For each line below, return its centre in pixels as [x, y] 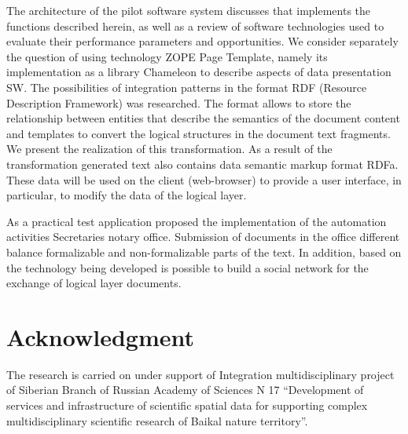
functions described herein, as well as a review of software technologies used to [195, 26]
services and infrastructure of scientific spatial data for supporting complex [187, 405]
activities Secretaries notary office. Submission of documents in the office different [203, 237]
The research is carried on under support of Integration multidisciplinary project [200, 374]
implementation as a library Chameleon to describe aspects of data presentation [199, 72]
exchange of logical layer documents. [94, 283]
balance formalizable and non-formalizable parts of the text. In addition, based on [204, 252]
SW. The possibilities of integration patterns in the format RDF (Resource [187, 87]
